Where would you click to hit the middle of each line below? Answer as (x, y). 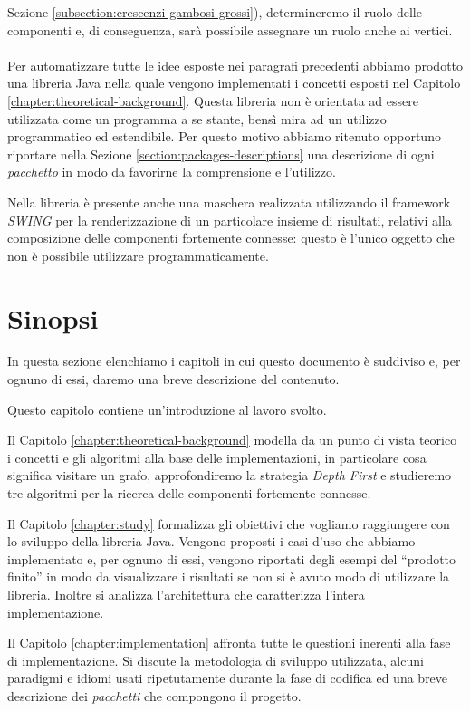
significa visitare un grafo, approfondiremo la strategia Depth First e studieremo (230, 475)
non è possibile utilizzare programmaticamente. (138, 255)
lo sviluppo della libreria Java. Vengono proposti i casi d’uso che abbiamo (211, 541)
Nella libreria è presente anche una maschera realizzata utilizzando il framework (229, 202)
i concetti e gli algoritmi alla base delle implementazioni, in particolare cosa (217, 457)
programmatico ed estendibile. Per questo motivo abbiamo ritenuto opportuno (224, 136)
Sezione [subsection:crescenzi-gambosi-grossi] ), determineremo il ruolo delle (215, 12)
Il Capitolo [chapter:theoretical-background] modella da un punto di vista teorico (232, 440)
